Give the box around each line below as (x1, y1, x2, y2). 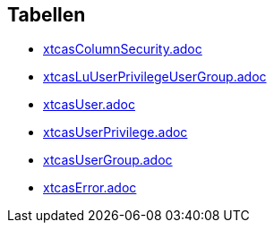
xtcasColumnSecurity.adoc (43, 41, 202, 57)
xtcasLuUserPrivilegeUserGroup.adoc (43, 69, 267, 85)
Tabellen (7, 4, 86, 26)
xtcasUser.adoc (43, 97, 135, 113)
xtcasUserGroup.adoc (43, 152, 173, 168)
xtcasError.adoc (43, 180, 137, 196)
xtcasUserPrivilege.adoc (43, 124, 188, 141)
